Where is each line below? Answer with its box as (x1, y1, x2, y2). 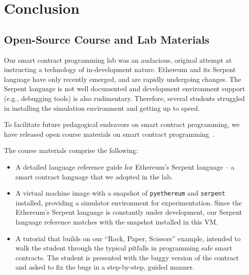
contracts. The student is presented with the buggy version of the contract (15, 252, 239, 262)
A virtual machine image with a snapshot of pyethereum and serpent (15, 188, 225, 198)
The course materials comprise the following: (4, 145, 138, 155)
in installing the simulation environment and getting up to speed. (4, 102, 200, 113)
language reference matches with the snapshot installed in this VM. (15, 216, 218, 226)
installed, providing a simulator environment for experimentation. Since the (15, 197, 242, 207)
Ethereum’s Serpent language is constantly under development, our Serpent (15, 207, 243, 217)
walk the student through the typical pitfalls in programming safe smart (15, 243, 232, 253)
